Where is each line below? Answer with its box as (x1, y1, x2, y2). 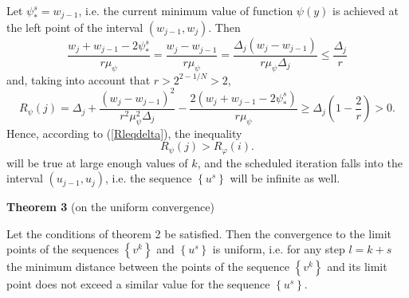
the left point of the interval (6, 18, 144, 35)
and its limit (327, 258, 387, 275)
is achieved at (332, 2, 399, 18)
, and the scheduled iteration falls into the (197, 154, 403, 171)
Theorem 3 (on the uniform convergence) (6, 198, 214, 215)
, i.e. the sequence (104, 170, 192, 186)
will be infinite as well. (230, 170, 340, 186)
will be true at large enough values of (6, 154, 188, 171)
